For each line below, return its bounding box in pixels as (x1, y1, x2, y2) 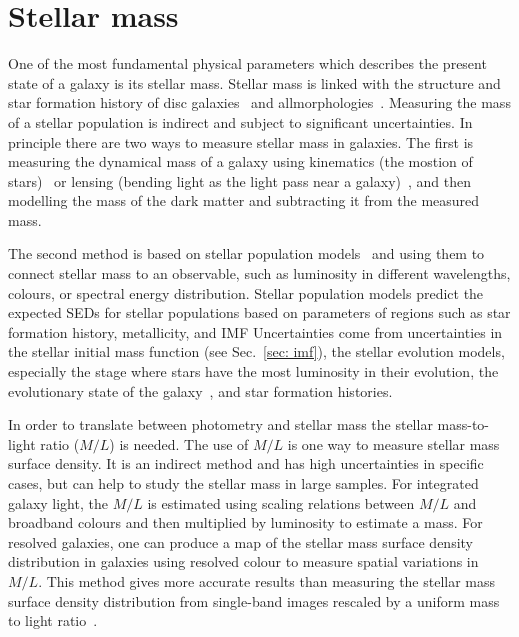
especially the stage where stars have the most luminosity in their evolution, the (8, 361, 499, 382)
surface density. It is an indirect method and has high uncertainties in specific (8, 453, 484, 474)
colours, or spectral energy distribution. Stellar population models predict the (8, 282, 484, 303)
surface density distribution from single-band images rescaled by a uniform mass (8, 590, 500, 611)
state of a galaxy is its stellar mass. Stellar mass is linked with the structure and (8, 72, 501, 93)
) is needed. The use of (109, 433, 249, 454)
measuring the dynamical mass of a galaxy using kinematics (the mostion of (8, 151, 473, 172)
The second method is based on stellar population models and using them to (8, 243, 485, 264)
